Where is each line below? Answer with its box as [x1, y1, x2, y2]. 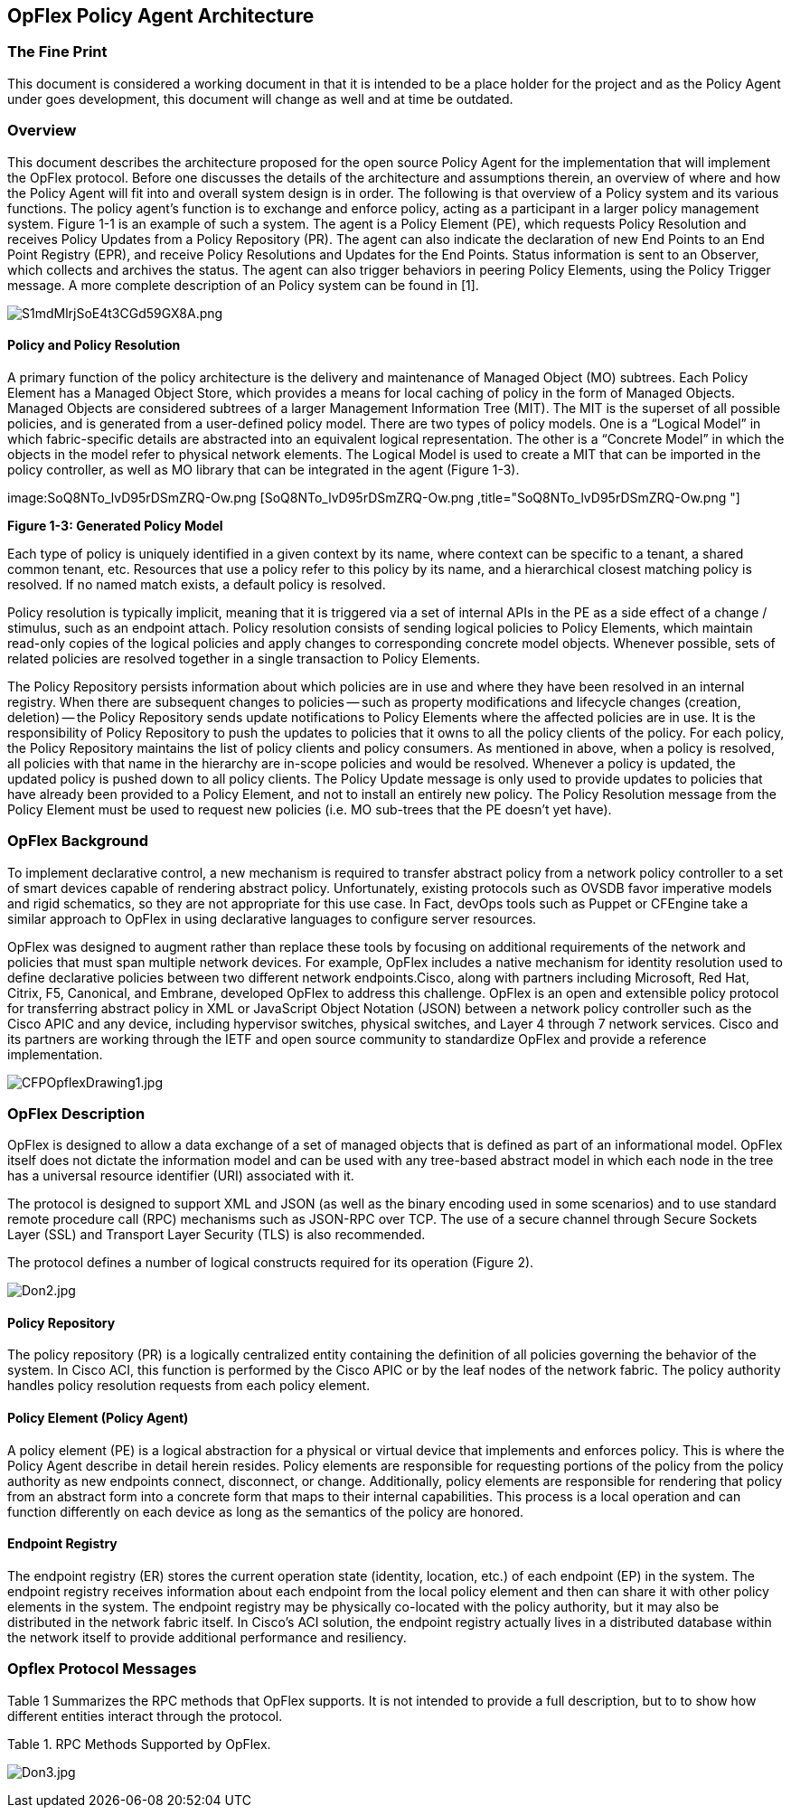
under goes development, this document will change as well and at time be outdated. [7, 90, 513, 107]
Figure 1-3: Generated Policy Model [7, 517, 223, 533]
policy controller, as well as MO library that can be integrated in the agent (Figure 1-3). [7, 461, 520, 477]
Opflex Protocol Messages [7, 1660, 197, 1679]
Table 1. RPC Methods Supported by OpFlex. [7, 1735, 271, 1752]
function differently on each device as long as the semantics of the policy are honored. [7, 1503, 523, 1519]
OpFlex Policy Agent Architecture [7, 5, 315, 27]
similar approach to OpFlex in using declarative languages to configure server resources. [7, 910, 537, 926]
